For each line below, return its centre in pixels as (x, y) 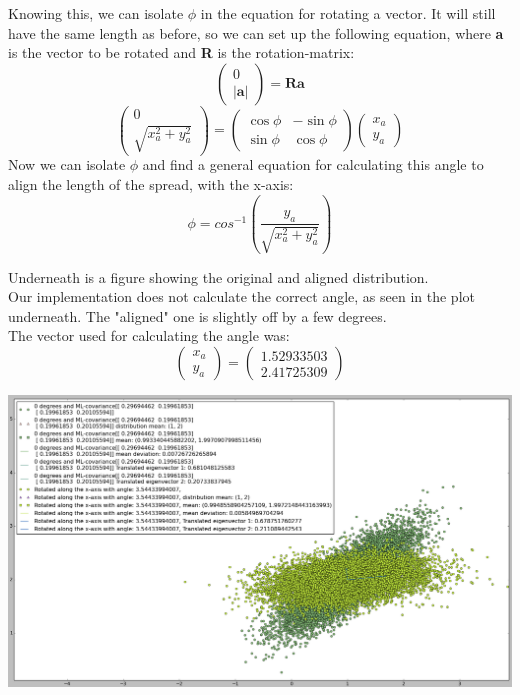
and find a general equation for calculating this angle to (313, 164)
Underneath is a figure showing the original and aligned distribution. (218, 276)
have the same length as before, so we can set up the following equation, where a (256, 32)
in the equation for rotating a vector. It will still (348, 13)
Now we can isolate (67, 164)
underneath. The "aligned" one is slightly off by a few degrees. (197, 315)
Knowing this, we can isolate (96, 13)
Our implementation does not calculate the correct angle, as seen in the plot (241, 296)
